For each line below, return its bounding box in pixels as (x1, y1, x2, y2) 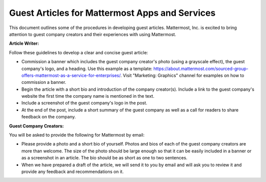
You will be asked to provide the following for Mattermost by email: (9, 132, 145, 138)
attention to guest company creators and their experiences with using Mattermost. (9, 31, 176, 37)
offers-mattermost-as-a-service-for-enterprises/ (21, 72, 121, 78)
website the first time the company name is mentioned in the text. (21, 93, 155, 99)
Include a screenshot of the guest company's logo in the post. (21, 100, 148, 106)
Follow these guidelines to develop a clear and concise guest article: (9, 49, 148, 55)
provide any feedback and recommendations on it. (21, 168, 124, 175)
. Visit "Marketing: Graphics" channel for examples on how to (120, 72, 244, 78)
